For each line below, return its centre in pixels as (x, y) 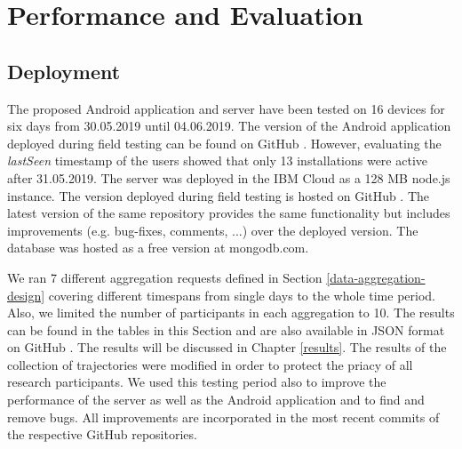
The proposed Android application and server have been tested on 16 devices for (226, 108)
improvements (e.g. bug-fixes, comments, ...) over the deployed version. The (213, 230)
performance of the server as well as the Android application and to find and (216, 400)
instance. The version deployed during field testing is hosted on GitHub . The (219, 195)
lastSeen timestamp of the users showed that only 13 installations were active (218, 160)
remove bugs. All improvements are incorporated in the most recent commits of (223, 417)
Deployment (64, 71)
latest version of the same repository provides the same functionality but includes (229, 213)
